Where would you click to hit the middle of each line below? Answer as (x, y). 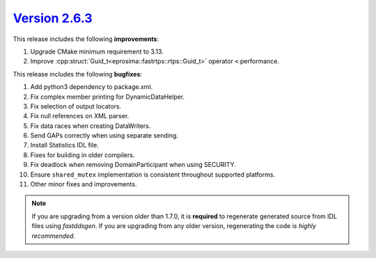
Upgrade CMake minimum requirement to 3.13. (97, 51)
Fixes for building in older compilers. (83, 155)
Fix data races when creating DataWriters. (91, 126)
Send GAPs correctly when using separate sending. (104, 136)
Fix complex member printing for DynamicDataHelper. (108, 97)
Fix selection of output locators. (76, 106)
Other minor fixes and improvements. (84, 184)
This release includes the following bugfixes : (78, 74)
